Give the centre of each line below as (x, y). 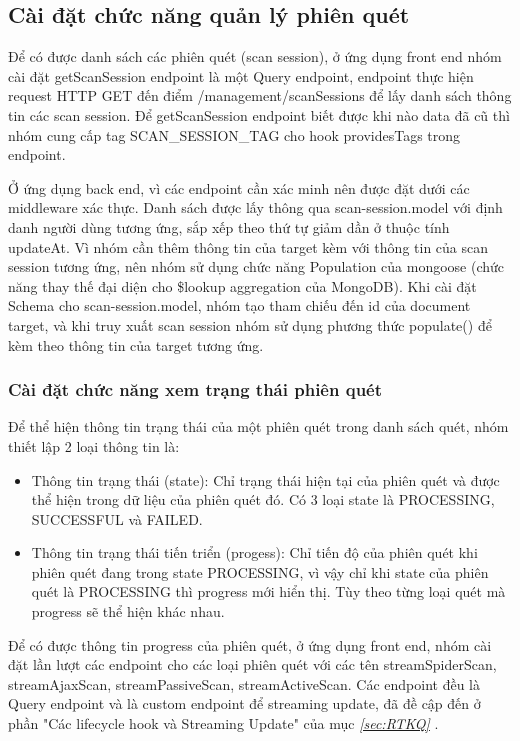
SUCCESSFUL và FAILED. (117, 518)
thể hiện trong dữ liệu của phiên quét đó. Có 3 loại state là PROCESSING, (263, 499)
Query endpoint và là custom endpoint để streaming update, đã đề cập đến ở (244, 703)
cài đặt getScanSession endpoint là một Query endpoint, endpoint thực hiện (241, 75)
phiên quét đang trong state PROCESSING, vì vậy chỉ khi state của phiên (260, 571)
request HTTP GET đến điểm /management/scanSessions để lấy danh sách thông (260, 95)
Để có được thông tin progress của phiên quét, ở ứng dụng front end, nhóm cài (250, 644)
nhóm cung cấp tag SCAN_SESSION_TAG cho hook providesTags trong (234, 134)
